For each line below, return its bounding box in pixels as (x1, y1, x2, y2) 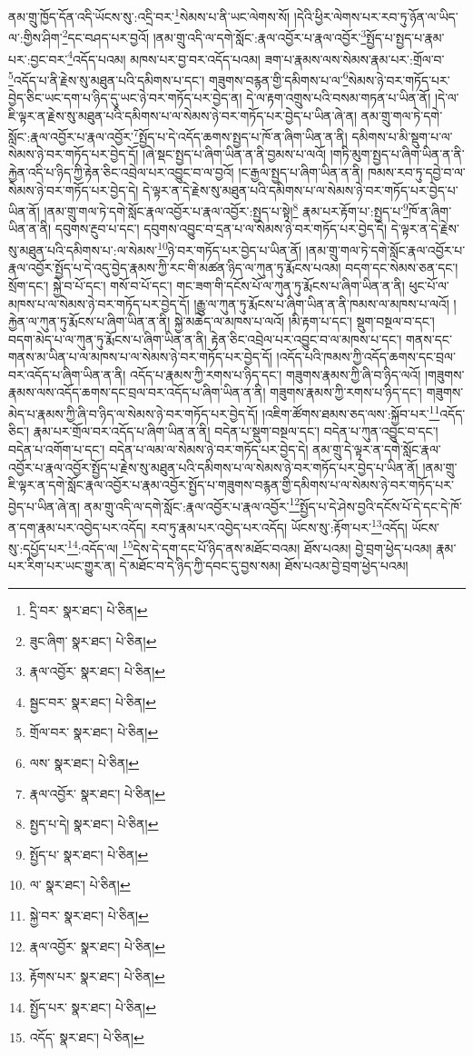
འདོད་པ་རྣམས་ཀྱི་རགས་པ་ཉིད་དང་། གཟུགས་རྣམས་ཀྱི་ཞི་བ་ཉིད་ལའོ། (130, 364, 421, 384)
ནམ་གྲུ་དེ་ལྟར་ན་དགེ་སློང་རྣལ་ (312, 439, 441, 458)
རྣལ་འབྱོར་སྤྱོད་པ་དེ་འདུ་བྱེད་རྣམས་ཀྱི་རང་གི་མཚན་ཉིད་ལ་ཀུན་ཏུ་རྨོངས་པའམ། (8, 258, 341, 277)
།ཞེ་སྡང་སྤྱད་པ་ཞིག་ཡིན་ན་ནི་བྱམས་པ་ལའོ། (143, 144, 327, 164)
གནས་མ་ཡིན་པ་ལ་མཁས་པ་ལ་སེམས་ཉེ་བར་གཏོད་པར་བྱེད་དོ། (8, 347, 272, 366)
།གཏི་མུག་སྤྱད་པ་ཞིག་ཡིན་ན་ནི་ (330, 144, 465, 164)
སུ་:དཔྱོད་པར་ (8, 538, 68, 557)
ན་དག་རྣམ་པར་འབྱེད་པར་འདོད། (8, 517, 146, 536)
